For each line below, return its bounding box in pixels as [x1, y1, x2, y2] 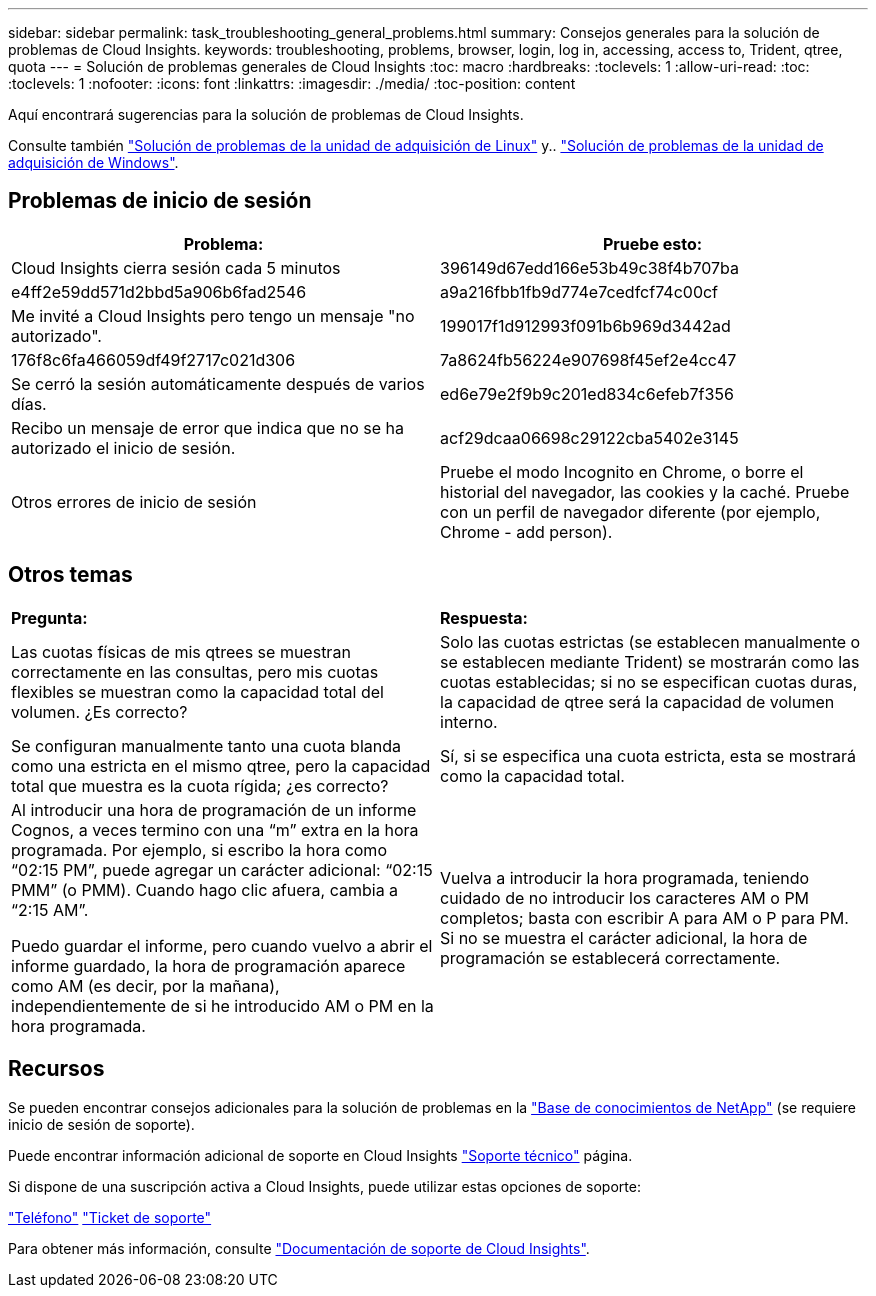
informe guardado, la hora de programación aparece [11, 955, 406, 976]
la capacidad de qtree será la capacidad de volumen [440, 691, 835, 712]
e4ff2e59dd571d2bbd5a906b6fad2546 [11, 281, 307, 302]
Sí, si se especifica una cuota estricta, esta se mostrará [440, 745, 856, 766]
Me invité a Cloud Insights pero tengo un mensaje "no [11, 305, 415, 326]
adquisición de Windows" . [8, 154, 179, 171]
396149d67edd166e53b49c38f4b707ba [440, 257, 740, 278]
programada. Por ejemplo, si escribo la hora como [11, 839, 387, 860]
